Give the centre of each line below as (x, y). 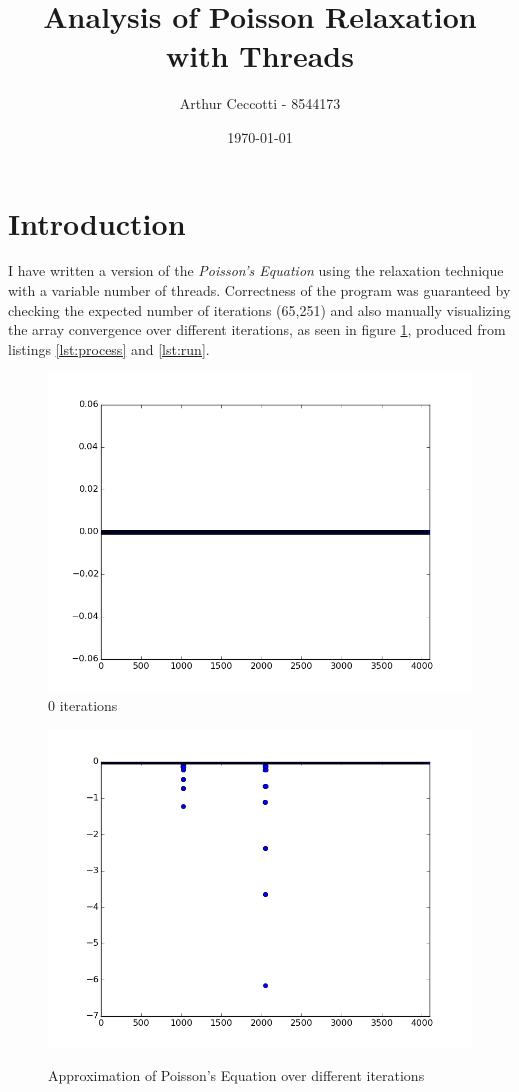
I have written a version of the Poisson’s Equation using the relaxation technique (256, 270)
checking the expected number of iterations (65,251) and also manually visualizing (259, 309)
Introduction (97, 222)
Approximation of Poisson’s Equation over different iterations (236, 1075)
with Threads (260, 55)
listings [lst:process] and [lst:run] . (109, 348)
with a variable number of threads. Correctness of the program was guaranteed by (259, 290)
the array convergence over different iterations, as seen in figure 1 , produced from (257, 329)
